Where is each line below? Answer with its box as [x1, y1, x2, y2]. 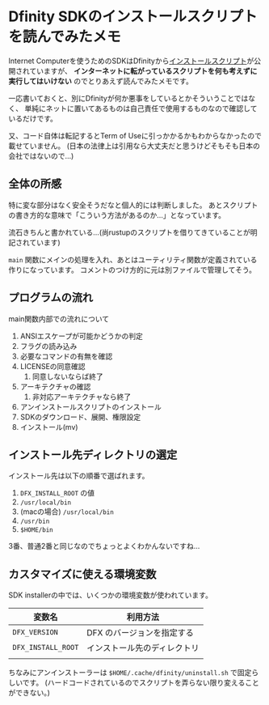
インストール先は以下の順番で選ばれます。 [8, 471, 149, 481]
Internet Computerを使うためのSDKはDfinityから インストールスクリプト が [8, 56, 254, 66]
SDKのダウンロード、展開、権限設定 [19, 412, 141, 422]
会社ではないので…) [8, 151, 74, 160]
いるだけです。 [8, 113, 58, 123]
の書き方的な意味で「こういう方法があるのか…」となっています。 [8, 210, 226, 219]
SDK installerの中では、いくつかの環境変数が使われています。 [8, 590, 212, 600]
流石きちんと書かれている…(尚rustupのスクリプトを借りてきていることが [8, 227, 250, 237]
